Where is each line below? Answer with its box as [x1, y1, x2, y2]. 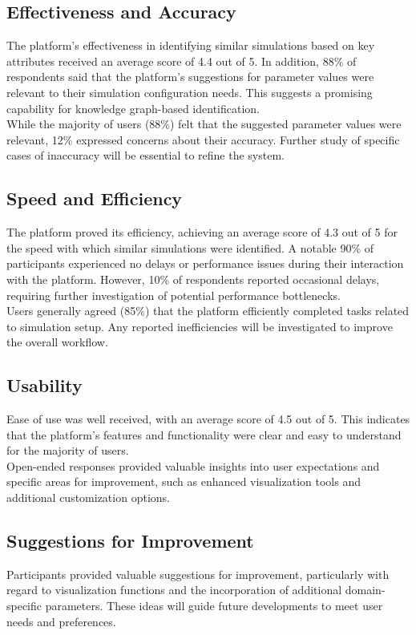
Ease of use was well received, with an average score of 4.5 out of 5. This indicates [6, 411, 410, 427]
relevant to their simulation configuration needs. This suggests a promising [6, 83, 373, 100]
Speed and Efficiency [6, 186, 183, 211]
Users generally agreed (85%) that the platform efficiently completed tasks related [6, 302, 410, 319]
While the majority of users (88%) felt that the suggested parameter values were [6, 115, 402, 132]
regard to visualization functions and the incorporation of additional [6, 581, 342, 598]
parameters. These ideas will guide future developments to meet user [45, 597, 383, 614]
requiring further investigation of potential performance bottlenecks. [6, 286, 341, 303]
